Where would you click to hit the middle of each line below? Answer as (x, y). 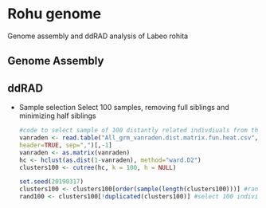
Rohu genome (54, 14)
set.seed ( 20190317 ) (51, 182)
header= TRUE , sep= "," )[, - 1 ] (66, 145)
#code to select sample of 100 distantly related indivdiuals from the (140, 131)
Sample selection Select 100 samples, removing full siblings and (124, 108)
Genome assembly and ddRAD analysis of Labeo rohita (98, 36)
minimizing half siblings (57, 116)
